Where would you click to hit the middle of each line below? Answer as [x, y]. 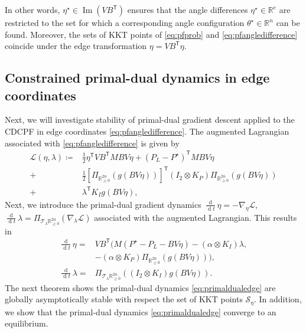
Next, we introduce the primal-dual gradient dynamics [103, 204]
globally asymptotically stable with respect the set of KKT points [124, 299]
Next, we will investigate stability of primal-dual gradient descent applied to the [150, 120]
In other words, [32, 9]
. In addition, [278, 299]
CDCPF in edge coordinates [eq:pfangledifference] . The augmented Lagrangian [147, 131]
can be [288, 22]
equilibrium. [27, 323]
